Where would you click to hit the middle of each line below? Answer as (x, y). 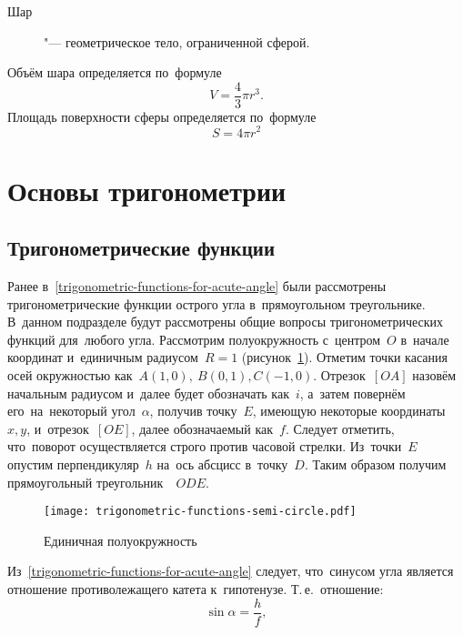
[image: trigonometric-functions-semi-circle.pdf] (200, 512)
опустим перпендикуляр (73, 464)
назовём (434, 375)
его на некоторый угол (71, 411)
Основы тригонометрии (147, 190)
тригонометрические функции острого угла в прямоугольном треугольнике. (216, 303)
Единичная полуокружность (121, 540)
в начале (425, 339)
